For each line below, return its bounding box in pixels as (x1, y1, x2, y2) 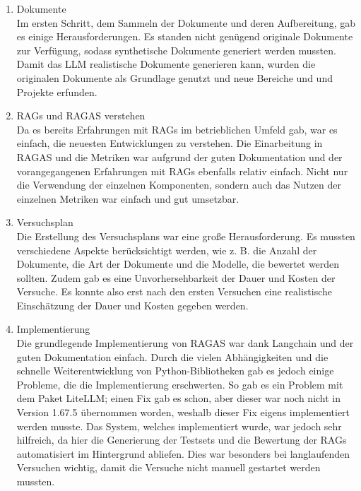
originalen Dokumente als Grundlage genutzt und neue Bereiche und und (16, 70, 333, 85)
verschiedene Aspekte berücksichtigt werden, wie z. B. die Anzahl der (16, 242, 317, 257)
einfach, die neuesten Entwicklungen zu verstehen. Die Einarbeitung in (16, 136, 323, 150)
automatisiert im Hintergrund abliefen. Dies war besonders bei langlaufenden (16, 446, 350, 461)
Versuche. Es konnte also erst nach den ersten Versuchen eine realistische (16, 284, 333, 299)
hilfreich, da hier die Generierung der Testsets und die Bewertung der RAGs (16, 432, 347, 447)
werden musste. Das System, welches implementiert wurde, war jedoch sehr (16, 418, 342, 433)
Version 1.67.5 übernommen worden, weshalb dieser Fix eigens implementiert (16, 405, 350, 420)
